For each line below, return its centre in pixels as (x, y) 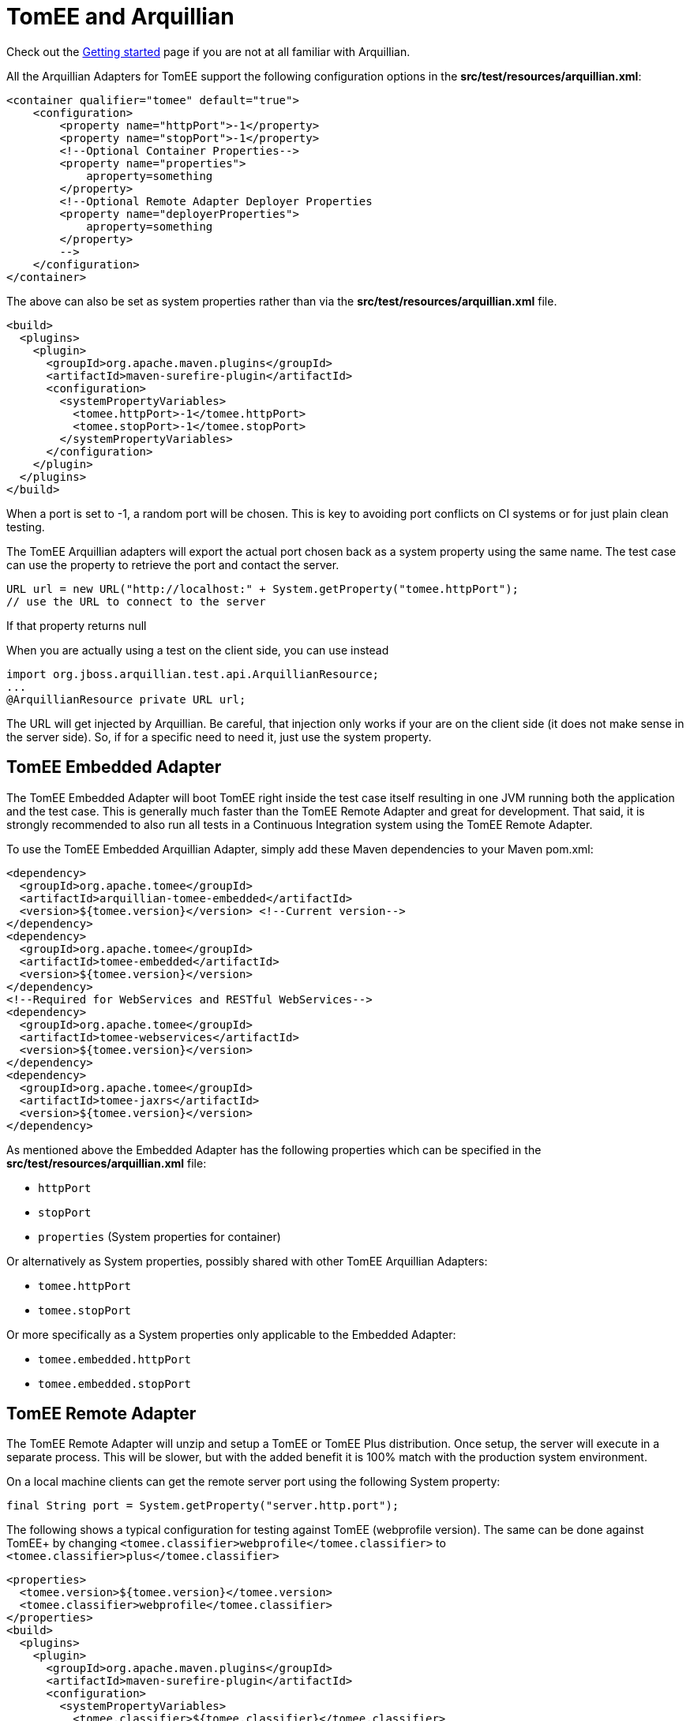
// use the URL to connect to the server (136, 601)
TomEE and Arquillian (120, 17)
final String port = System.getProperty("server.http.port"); (203, 1506)
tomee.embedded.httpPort (114, 1359)
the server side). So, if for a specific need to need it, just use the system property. (219, 737)
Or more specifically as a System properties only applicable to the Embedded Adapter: (231, 1334)
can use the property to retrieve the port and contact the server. (173, 564)
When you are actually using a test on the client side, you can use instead (198, 650)
